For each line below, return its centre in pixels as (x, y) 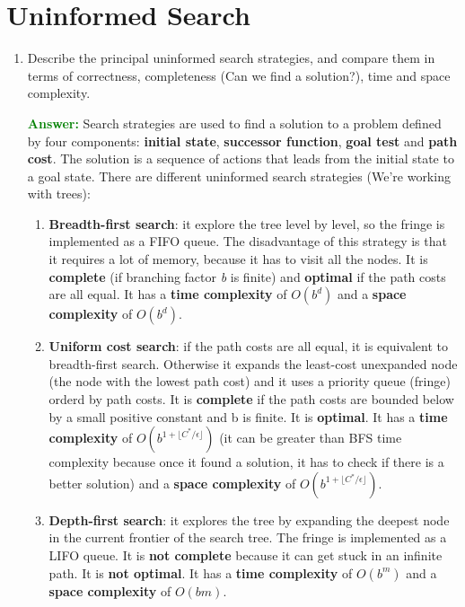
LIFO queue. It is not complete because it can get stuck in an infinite (246, 555)
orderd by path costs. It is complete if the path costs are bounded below (251, 399)
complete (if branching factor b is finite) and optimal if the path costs (247, 276)
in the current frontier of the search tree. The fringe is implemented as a (248, 537)
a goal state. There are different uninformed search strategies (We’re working (239, 176)
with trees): (59, 194)
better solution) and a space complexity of (172, 483)
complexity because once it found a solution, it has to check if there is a (246, 462)
